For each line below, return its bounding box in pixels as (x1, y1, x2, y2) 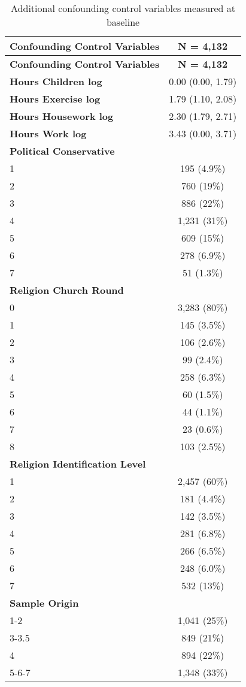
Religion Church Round (10, 283, 124, 297)
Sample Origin (10, 596, 79, 610)
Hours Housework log (10, 109, 114, 123)
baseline (106, 15, 140, 29)
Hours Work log (10, 126, 87, 140)
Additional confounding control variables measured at (11, 1, 236, 15)
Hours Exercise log (10, 92, 101, 106)
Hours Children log (10, 74, 102, 88)
